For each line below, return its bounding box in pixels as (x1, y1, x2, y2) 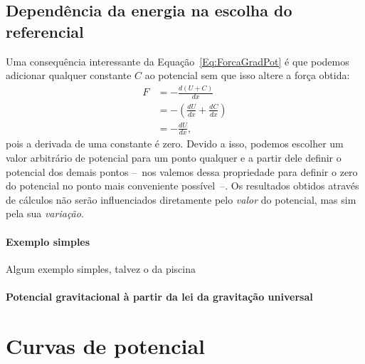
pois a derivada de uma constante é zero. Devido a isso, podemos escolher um (6, 136, 344, 151)
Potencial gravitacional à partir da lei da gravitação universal (6, 288, 313, 303)
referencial (6, 20, 84, 42)
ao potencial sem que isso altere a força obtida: (144, 68, 350, 83)
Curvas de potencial (6, 331, 205, 360)
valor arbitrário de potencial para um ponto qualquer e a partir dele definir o (6, 150, 342, 165)
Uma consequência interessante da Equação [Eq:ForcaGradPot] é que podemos (6, 53, 349, 68)
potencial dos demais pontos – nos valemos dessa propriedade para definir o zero (6, 164, 358, 179)
